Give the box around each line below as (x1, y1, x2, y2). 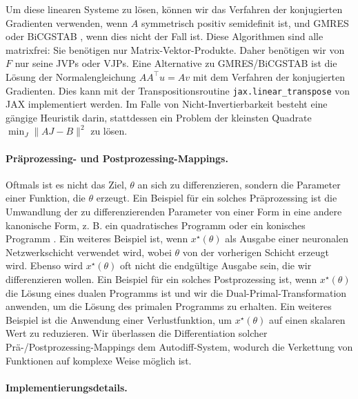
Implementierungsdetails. (6, 380, 128, 394)
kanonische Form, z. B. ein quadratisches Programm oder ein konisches (6, 217, 306, 232)
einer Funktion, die (6, 191, 86, 205)
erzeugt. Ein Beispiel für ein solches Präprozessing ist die (96, 191, 337, 205)
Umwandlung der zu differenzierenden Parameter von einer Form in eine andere (6, 204, 342, 218)
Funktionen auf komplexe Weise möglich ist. (6, 353, 192, 367)
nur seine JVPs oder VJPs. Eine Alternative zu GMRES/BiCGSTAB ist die (14, 56, 337, 70)
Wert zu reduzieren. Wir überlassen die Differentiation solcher (6, 326, 268, 340)
